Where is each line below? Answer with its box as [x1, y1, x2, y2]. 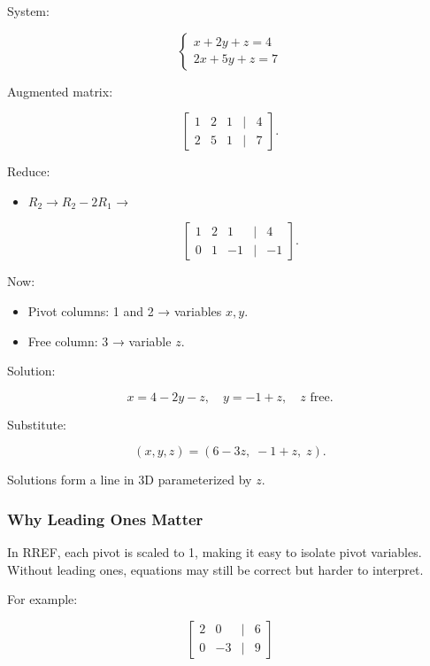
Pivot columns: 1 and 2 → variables [27, 301, 222, 320]
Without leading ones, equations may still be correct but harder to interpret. [7, 560, 424, 578]
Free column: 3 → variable [27, 331, 172, 350]
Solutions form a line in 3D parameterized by [7, 470, 252, 489]
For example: [7, 590, 78, 608]
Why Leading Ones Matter [7, 507, 203, 530]
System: [7, 2, 50, 19]
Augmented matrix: [7, 81, 113, 100]
